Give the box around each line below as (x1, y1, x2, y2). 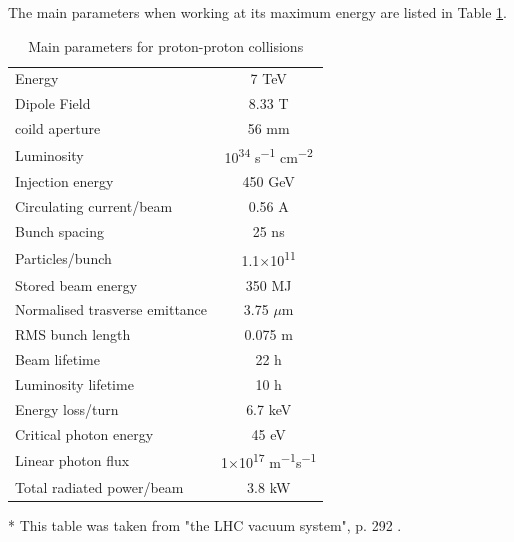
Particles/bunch (15, 247, 112, 268)
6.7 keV (246, 398, 292, 419)
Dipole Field (15, 93, 91, 114)
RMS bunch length (15, 324, 131, 345)
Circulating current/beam (15, 196, 173, 217)
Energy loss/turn (15, 398, 119, 419)
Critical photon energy (15, 423, 154, 444)
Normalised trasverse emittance (15, 299, 208, 320)
